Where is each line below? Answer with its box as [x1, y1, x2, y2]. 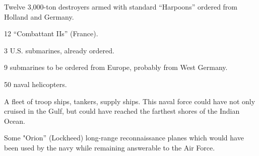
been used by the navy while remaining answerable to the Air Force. [4, 142, 215, 152]
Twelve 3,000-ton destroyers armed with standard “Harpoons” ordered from [4, 2, 238, 12]
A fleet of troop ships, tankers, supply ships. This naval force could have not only [4, 96, 255, 106]
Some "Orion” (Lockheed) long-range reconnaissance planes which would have [4, 132, 244, 143]
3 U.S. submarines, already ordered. [4, 45, 114, 55]
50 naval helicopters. [4, 79, 67, 89]
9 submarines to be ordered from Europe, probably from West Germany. [4, 62, 228, 72]
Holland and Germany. [4, 11, 74, 22]
